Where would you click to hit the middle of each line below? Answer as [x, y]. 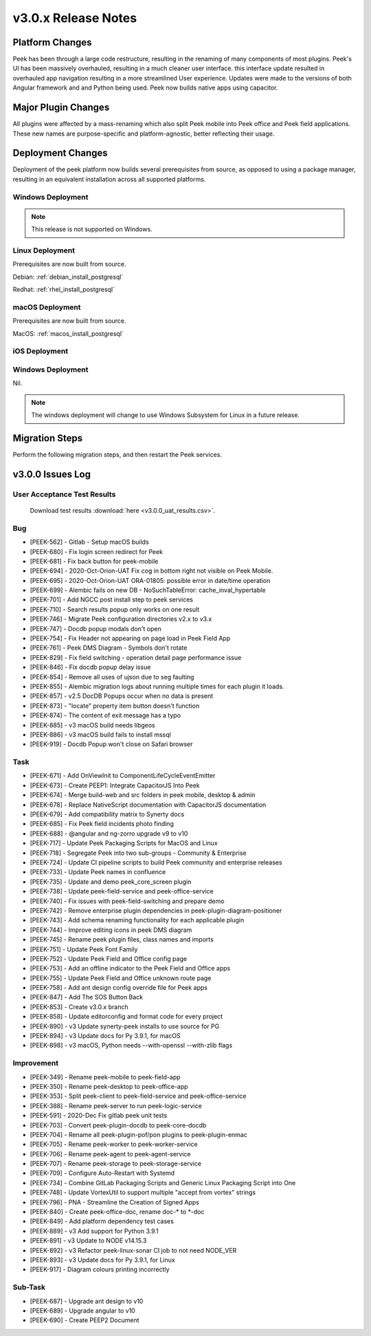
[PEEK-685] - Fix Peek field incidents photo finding [102, 824]
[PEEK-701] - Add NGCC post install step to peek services [112, 600]
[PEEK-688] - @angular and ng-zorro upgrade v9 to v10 [109, 834]
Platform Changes [52, 42]
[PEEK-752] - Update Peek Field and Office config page [109, 958]
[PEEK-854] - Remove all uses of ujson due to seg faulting [112, 677]
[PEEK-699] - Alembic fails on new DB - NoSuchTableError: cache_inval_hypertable [148, 590]
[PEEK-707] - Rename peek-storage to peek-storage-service [116, 1164]
